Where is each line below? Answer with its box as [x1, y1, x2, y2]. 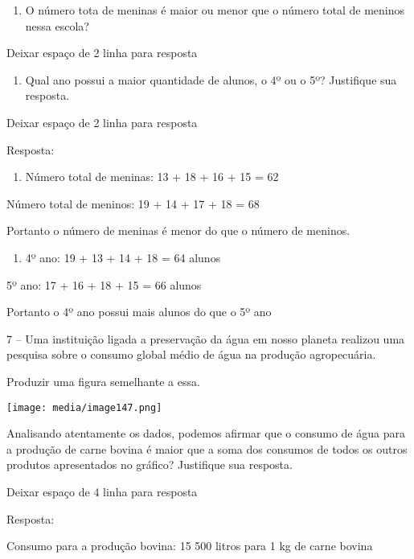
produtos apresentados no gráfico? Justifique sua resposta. [6, 456, 293, 473]
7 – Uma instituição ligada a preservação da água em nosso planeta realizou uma [6, 330, 405, 347]
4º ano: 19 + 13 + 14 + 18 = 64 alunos [25, 249, 221, 265]
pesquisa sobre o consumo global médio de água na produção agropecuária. [6, 346, 376, 363]
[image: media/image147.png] [6, 401, 162, 413]
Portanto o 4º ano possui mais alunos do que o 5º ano [6, 303, 272, 320]
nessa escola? [25, 17, 89, 34]
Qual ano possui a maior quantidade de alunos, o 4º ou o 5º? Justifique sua [25, 71, 397, 88]
